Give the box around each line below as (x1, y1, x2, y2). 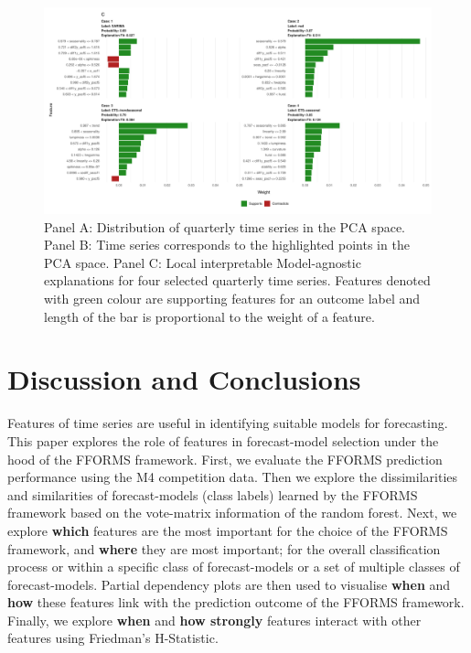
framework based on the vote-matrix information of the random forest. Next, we (7, 503, 457, 522)
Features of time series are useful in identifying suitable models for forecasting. (7, 413, 448, 433)
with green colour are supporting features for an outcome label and (44, 289, 421, 308)
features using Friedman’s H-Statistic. (7, 628, 219, 648)
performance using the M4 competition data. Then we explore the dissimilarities (7, 467, 458, 487)
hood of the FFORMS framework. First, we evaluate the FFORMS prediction (7, 449, 443, 468)
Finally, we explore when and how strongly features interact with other (7, 610, 422, 629)
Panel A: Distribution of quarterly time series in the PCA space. (44, 217, 405, 236)
